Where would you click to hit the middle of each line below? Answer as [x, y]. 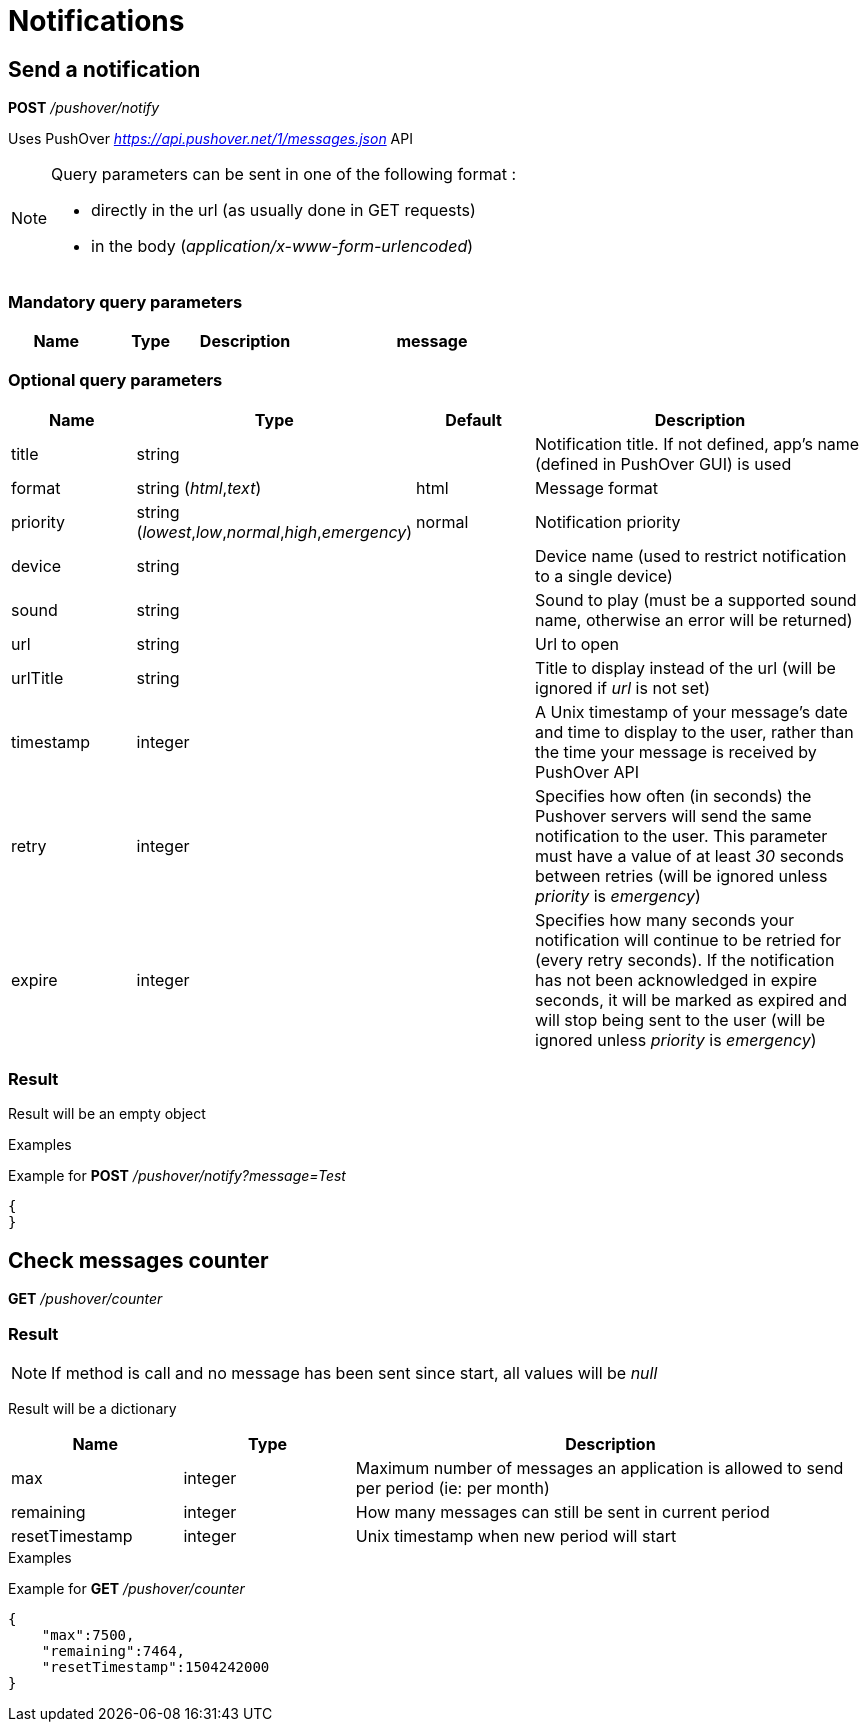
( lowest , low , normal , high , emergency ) [274, 531]
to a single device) [604, 575]
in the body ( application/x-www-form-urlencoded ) [282, 246]
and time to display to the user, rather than [694, 731]
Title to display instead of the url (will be [685, 667]
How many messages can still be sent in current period [562, 1512]
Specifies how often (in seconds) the [673, 795]
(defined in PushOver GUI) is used [663, 463]
